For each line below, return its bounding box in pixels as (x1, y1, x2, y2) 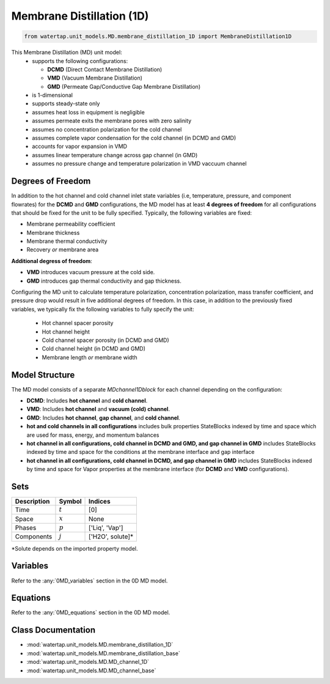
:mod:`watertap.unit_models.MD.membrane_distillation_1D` (26, 641, 174, 649)
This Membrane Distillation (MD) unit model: (11, 49, 122, 56)
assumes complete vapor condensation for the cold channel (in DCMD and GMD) (32, 135, 237, 142)
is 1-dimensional (32, 92, 73, 99)
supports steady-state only (32, 100, 100, 107)
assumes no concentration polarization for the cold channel (32, 125, 182, 133)
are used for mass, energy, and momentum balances (26, 431, 159, 439)
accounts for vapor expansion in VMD (32, 143, 128, 150)
